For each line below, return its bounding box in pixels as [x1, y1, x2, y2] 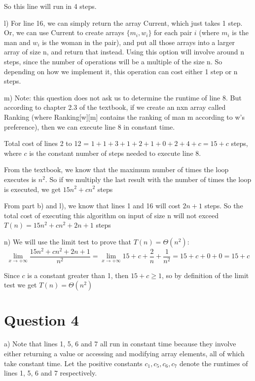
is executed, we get [4, 184, 61, 194]
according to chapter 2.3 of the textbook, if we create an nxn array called [4, 102, 226, 112]
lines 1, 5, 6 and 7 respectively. [4, 368, 97, 378]
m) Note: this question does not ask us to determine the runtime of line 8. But [4, 92, 242, 102]
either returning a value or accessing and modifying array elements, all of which [4, 348, 245, 358]
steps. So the [204, 200, 243, 211]
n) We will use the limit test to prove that [4, 236, 132, 246]
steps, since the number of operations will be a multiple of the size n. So [4, 56, 222, 66]
